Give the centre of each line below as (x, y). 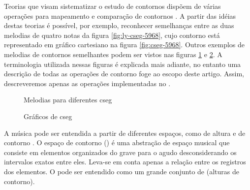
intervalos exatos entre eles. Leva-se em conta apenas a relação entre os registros (125, 162)
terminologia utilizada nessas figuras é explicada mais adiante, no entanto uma (123, 64)
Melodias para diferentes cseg (68, 100)
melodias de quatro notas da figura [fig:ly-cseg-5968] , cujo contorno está (112, 35)
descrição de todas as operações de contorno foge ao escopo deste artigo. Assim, (124, 74)
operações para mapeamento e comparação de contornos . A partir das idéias (120, 16)
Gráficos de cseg (48, 116)
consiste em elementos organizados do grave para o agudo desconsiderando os (120, 152)
